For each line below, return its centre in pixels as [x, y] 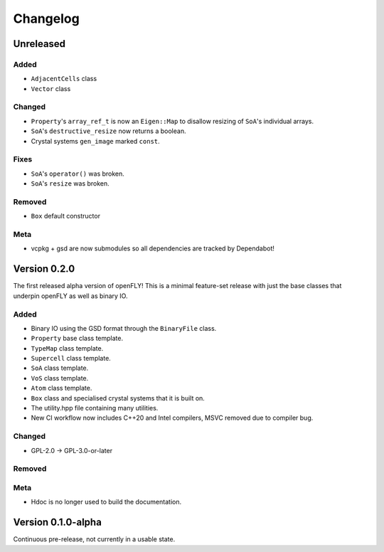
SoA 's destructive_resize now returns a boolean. [108, 131]
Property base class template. [77, 339]
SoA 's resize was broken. [70, 184]
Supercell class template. [71, 359]
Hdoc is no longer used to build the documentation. [106, 502]
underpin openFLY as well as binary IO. [70, 296]
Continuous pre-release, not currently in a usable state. [94, 539]
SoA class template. [60, 368]
